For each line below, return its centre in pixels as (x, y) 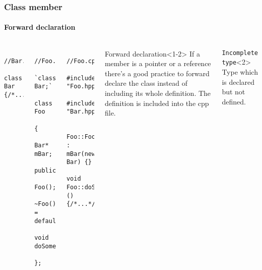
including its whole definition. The (158, 93)
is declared (238, 82)
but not (234, 92)
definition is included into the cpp (157, 103)
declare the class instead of (146, 83)
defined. (234, 101)
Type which (240, 71)
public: (47, 170)
